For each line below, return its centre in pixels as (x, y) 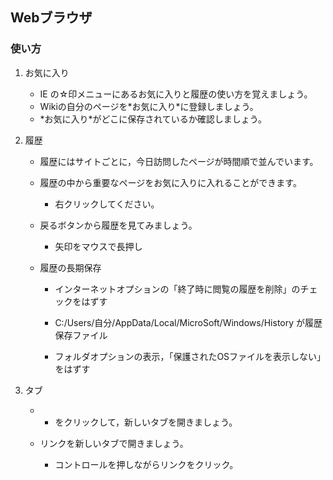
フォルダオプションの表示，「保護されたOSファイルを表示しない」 (188, 356)
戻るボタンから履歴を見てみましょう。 (118, 225)
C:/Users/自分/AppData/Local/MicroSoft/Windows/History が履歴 (188, 322)
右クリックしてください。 (107, 204)
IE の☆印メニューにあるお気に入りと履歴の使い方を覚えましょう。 (176, 94)
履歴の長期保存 (70, 267)
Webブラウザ (51, 18)
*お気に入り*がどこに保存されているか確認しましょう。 (153, 119)
